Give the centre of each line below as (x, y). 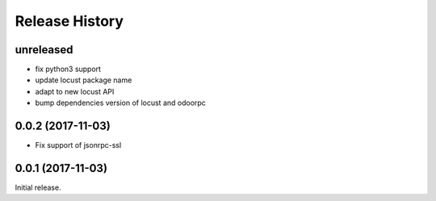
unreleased (44, 50)
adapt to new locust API (75, 91)
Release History (69, 21)
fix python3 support (68, 69)
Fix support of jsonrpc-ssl (78, 145)
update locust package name (84, 80)
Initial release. (38, 188)
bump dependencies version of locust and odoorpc (120, 103)
